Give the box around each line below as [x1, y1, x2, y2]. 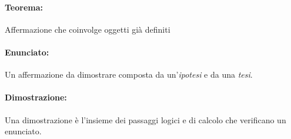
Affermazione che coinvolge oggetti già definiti [5, 23, 170, 35]
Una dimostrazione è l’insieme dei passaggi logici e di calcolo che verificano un [5, 113, 286, 126]
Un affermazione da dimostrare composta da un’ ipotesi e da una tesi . [5, 68, 253, 81]
